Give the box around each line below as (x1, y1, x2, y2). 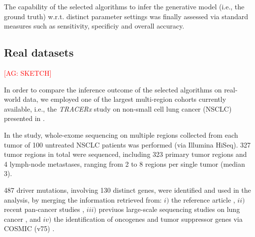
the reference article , (171, 194, 235, 205)
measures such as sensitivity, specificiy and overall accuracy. (4, 21, 185, 31)
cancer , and (4, 213, 41, 224)
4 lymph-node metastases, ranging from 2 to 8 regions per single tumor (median (4, 158, 245, 169)
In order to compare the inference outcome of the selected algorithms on (4, 84, 222, 94)
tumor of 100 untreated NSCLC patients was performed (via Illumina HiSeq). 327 (4, 139, 251, 149)
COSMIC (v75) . (4, 223, 55, 234)
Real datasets (4, 45, 74, 60)
